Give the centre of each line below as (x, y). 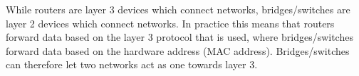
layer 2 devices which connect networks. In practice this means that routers (170, 23)
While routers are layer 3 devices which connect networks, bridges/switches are (178, 9)
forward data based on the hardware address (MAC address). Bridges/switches (178, 50)
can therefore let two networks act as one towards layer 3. (132, 64)
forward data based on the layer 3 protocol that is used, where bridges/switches (179, 37)
